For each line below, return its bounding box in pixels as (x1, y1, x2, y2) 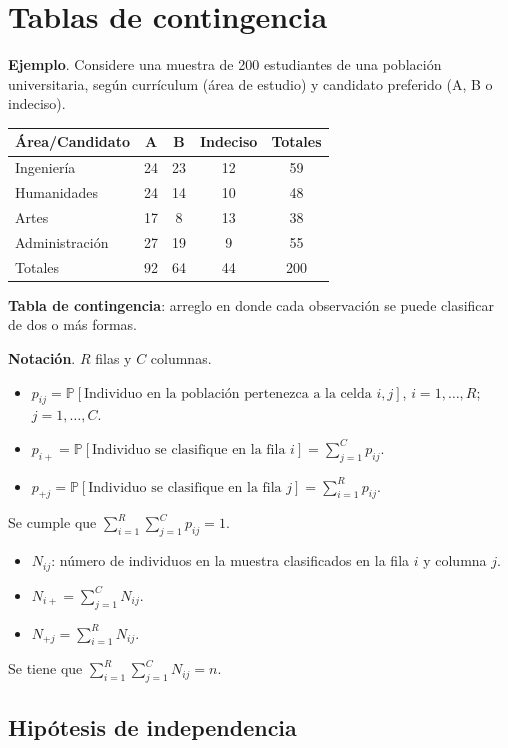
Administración (15, 231, 109, 252)
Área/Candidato (15, 131, 130, 152)
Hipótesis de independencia (8, 711, 297, 742)
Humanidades (15, 182, 98, 203)
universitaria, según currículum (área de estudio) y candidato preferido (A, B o (8, 73, 493, 94)
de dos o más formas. (8, 314, 137, 335)
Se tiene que (8, 658, 83, 679)
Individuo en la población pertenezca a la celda (84, 386, 372, 401)
